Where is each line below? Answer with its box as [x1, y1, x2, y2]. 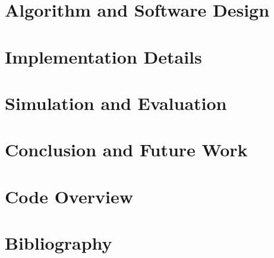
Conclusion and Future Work [5, 137, 248, 162]
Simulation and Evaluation [5, 90, 227, 115]
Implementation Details [5, 44, 202, 68]
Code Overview [5, 184, 133, 208]
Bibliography [5, 231, 112, 255]
